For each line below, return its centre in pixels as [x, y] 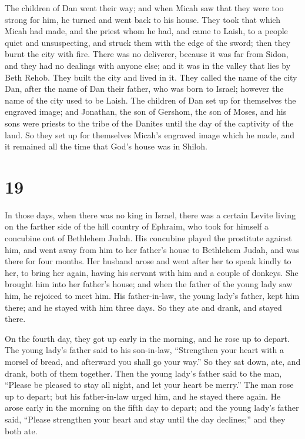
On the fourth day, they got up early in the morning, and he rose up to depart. [147, 338]
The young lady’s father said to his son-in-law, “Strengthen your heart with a [144, 350]
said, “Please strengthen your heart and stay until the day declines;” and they [145, 419]
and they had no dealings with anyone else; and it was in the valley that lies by [148, 65]
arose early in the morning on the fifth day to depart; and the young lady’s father [152, 408]
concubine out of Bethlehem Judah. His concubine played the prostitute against [148, 238]
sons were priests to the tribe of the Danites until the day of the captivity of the [149, 123]
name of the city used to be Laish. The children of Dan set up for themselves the [150, 100]
